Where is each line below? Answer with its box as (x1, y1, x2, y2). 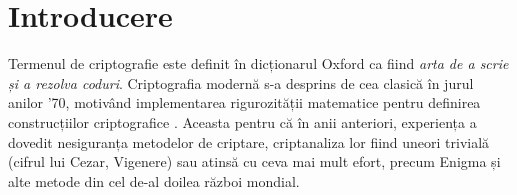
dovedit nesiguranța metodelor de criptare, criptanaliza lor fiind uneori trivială (8, 131, 490, 152)
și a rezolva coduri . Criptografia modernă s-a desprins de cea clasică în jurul (8, 72, 474, 93)
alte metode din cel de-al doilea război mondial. (8, 170, 300, 191)
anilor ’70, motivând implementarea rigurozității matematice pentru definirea (8, 92, 481, 113)
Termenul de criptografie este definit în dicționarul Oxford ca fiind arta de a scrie (8, 53, 509, 74)
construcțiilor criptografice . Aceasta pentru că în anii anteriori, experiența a (8, 111, 477, 132)
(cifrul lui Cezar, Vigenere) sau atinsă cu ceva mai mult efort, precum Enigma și (8, 151, 501, 172)
